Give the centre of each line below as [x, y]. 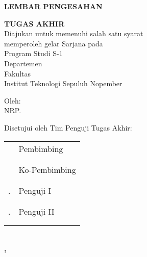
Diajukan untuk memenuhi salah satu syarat [74, 33]
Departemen [23, 63]
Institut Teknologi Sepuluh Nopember [63, 83]
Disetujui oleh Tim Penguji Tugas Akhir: [68, 127]
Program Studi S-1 [33, 53]
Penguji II [36, 211]
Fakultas [18, 73]
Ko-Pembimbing [47, 169]
